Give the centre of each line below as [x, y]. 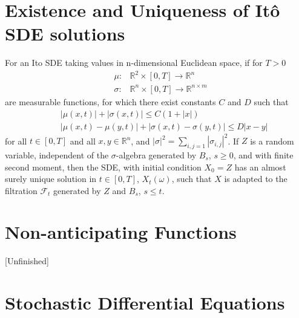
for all [16, 141]
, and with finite [263, 154]
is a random [272, 141]
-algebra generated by [156, 154]
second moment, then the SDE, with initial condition [103, 167]
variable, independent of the [57, 154]
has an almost [260, 167]
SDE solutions [65, 34]
